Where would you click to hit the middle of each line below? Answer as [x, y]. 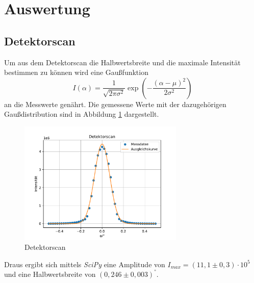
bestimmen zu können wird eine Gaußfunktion [76, 72]
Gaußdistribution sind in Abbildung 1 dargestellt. [82, 114]
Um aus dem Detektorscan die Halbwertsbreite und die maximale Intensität [122, 62]
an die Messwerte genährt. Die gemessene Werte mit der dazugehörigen [115, 104]
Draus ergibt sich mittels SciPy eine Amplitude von [85, 264]
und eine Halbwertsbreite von [50, 274]
